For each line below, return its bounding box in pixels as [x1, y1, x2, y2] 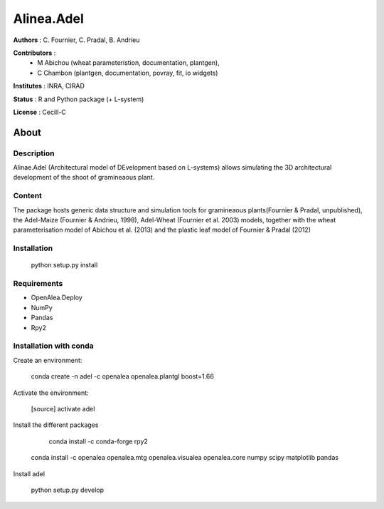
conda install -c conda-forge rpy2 [48, 437, 149, 446]
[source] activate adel [31, 404, 95, 413]
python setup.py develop [31, 485, 105, 494]
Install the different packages [13, 421, 99, 429]
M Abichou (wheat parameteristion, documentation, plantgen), [37, 58, 220, 67]
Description [13, 148, 55, 158]
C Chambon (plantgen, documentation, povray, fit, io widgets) [37, 68, 218, 77]
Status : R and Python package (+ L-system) [13, 95, 144, 103]
